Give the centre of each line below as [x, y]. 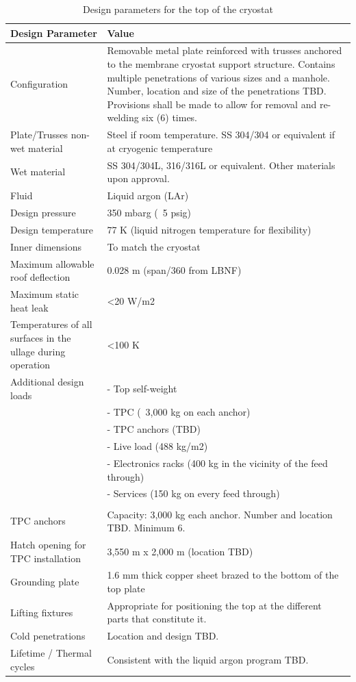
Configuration [39, 84]
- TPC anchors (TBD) [154, 429]
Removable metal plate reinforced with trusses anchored [225, 50]
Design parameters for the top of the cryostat [178, 9]
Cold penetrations [48, 636]
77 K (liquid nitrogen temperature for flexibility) [209, 229]
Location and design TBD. [163, 636]
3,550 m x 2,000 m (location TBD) [180, 551]
